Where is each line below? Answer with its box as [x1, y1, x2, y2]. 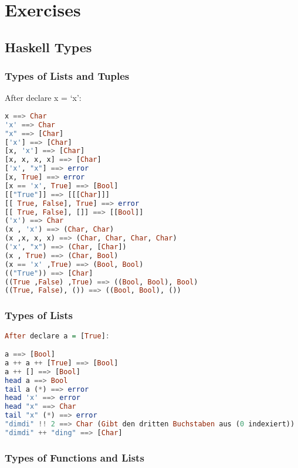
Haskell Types [5, 38, 92, 56]
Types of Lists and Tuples [5, 69, 130, 83]
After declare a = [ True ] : [5, 331, 110, 340]
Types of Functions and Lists [5, 450, 144, 464]
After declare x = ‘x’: [5, 91, 82, 104]
